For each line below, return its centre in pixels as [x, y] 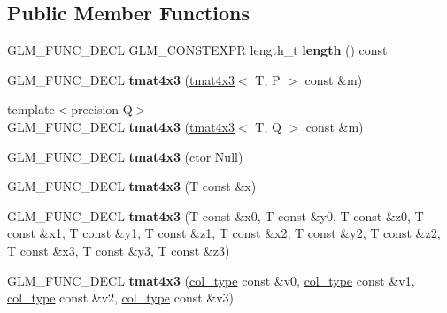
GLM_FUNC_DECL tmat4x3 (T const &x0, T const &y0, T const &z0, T [216, 215]
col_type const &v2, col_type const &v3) [121, 298]
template [31, 109]
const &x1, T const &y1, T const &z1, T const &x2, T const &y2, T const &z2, [224, 233]
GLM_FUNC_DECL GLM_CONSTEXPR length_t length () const [197, 50]
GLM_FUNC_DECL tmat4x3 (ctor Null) [125, 156]
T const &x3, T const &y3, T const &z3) [119, 250]
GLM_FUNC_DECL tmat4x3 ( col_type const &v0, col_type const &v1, [211, 280]
